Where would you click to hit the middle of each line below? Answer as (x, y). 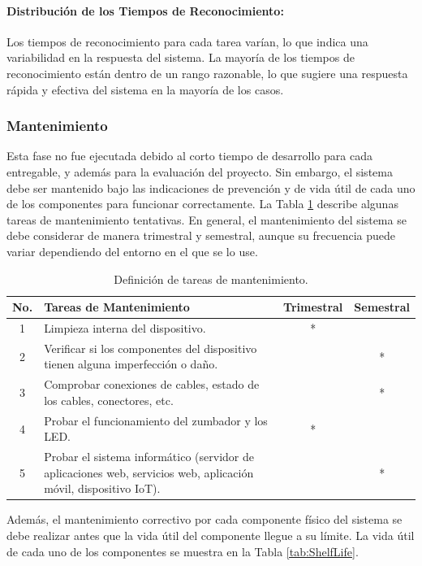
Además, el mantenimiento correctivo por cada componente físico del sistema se (205, 519)
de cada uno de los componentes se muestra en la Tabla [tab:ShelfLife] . (183, 551)
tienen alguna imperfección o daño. (131, 364)
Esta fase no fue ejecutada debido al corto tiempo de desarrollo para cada (189, 156)
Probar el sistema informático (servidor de (149, 457)
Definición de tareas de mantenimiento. (211, 279)
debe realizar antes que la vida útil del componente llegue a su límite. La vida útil (211, 536)
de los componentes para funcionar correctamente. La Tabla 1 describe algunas (202, 204)
